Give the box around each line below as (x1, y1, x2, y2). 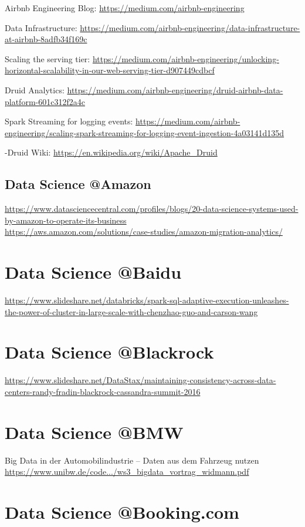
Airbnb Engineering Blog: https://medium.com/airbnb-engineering (5, 2, 245, 13)
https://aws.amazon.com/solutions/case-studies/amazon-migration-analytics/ (5, 225, 283, 238)
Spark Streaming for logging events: (5, 115, 133, 127)
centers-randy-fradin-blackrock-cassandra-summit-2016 (5, 385, 201, 397)
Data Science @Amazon (5, 175, 151, 193)
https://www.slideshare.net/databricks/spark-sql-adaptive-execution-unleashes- (5, 294, 289, 306)
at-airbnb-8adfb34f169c (5, 33, 87, 45)
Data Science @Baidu (5, 260, 182, 284)
